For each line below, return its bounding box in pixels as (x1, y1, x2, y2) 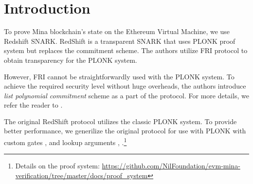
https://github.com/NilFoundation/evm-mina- (102, 161, 240, 171)
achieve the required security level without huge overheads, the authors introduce (4, 81, 246, 91)
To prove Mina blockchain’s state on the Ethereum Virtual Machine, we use (4, 26, 230, 37)
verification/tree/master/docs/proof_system (15, 170, 148, 180)
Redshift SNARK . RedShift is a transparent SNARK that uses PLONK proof (4, 36, 235, 46)
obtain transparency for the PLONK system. (4, 55, 137, 65)
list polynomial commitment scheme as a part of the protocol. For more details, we (4, 90, 249, 100)
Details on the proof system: (15, 161, 100, 171)
